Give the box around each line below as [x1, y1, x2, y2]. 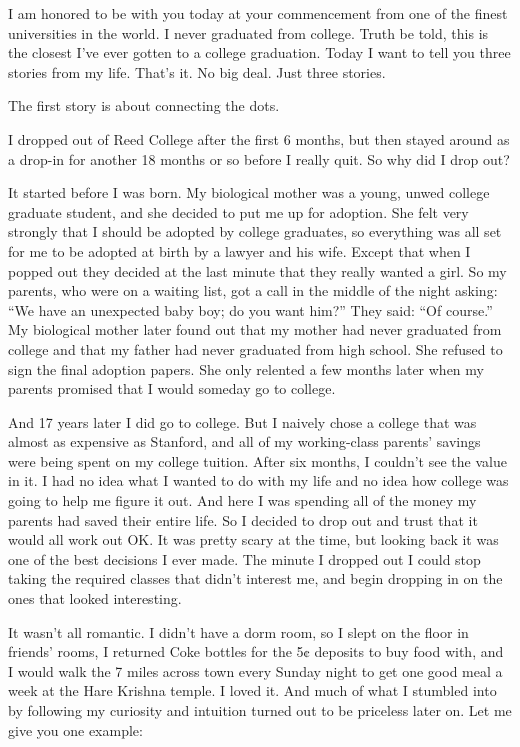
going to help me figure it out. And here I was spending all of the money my [8, 490, 477, 511]
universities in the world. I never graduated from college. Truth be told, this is [8, 22, 489, 43]
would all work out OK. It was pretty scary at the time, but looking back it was [8, 529, 499, 550]
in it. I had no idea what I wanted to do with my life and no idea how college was [8, 470, 509, 491]
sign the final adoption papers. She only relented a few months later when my [8, 358, 484, 379]
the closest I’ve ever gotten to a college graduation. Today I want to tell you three [8, 42, 511, 63]
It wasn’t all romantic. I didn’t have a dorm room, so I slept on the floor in [8, 621, 469, 642]
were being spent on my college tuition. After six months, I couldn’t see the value [8, 450, 507, 471]
